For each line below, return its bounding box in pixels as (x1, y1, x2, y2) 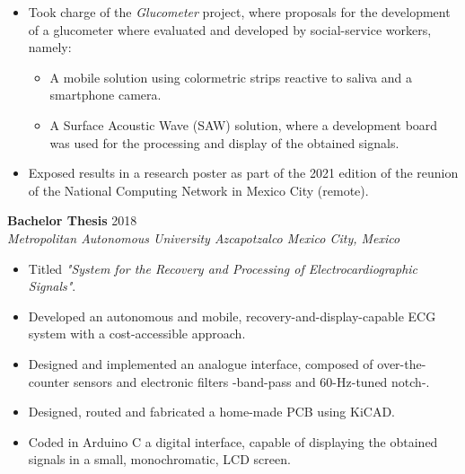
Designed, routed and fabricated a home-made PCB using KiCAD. (28, 402, 395, 421)
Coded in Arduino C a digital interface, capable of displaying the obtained (28, 432, 438, 451)
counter (28, 372, 70, 391)
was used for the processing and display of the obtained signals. (49, 133, 399, 152)
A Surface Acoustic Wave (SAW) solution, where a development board (49, 115, 438, 134)
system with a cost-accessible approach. (28, 324, 246, 343)
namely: (28, 38, 72, 57)
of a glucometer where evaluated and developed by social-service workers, (28, 20, 432, 39)
